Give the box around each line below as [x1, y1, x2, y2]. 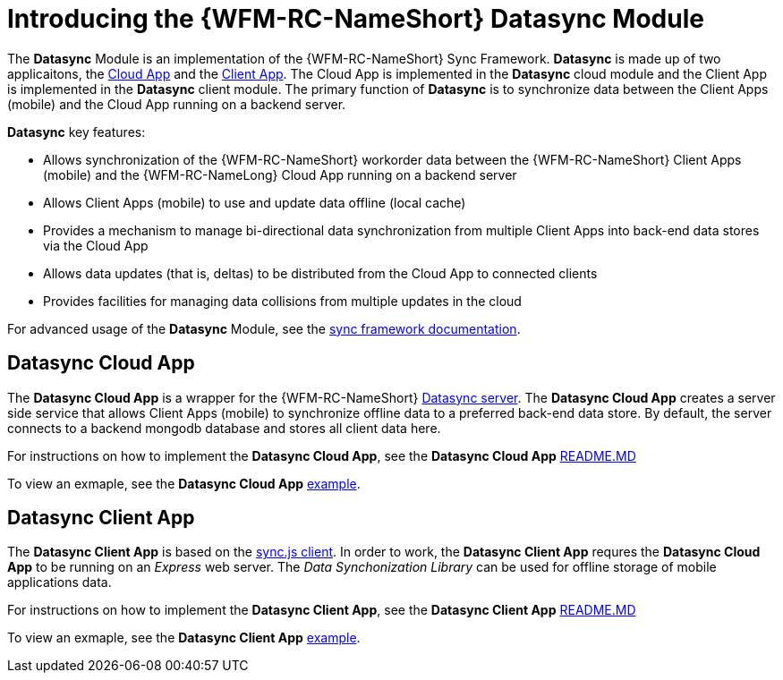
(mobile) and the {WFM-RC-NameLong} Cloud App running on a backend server [43, 166, 517, 183]
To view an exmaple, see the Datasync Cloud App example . [7, 475, 361, 491]
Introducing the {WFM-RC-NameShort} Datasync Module [7, 4, 704, 34]
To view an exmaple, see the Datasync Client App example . [7, 630, 361, 646]
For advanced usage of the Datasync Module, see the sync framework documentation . [7, 320, 521, 336]
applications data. [7, 574, 112, 591]
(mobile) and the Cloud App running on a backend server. [7, 96, 346, 112]
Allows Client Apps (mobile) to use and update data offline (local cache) [43, 194, 466, 210]
